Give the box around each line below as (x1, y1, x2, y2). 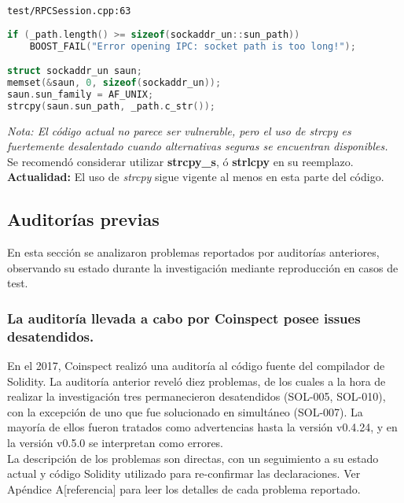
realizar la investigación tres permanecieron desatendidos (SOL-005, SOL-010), (7, 388, 386, 405)
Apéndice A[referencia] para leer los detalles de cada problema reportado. (7, 480, 361, 497)
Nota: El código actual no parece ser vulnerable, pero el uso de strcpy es (7, 122, 351, 139)
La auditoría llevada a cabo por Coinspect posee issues (7, 308, 361, 327)
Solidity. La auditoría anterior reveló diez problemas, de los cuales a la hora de (7, 372, 386, 389)
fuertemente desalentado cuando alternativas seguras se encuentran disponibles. (7, 138, 388, 154)
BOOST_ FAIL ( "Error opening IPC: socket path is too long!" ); (29, 40, 356, 52)
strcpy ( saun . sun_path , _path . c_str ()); (7, 100, 215, 112)
